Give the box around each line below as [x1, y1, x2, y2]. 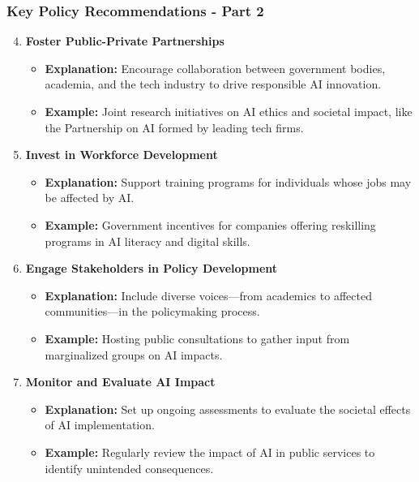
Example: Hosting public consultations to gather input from [45, 329, 350, 346]
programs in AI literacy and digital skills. [45, 232, 250, 249]
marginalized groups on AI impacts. [45, 346, 223, 363]
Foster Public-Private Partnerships [25, 32, 224, 49]
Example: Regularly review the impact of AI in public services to [45, 443, 375, 460]
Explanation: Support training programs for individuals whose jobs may [45, 173, 412, 190]
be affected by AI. [45, 189, 135, 206]
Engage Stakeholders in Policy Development [25, 260, 278, 277]
